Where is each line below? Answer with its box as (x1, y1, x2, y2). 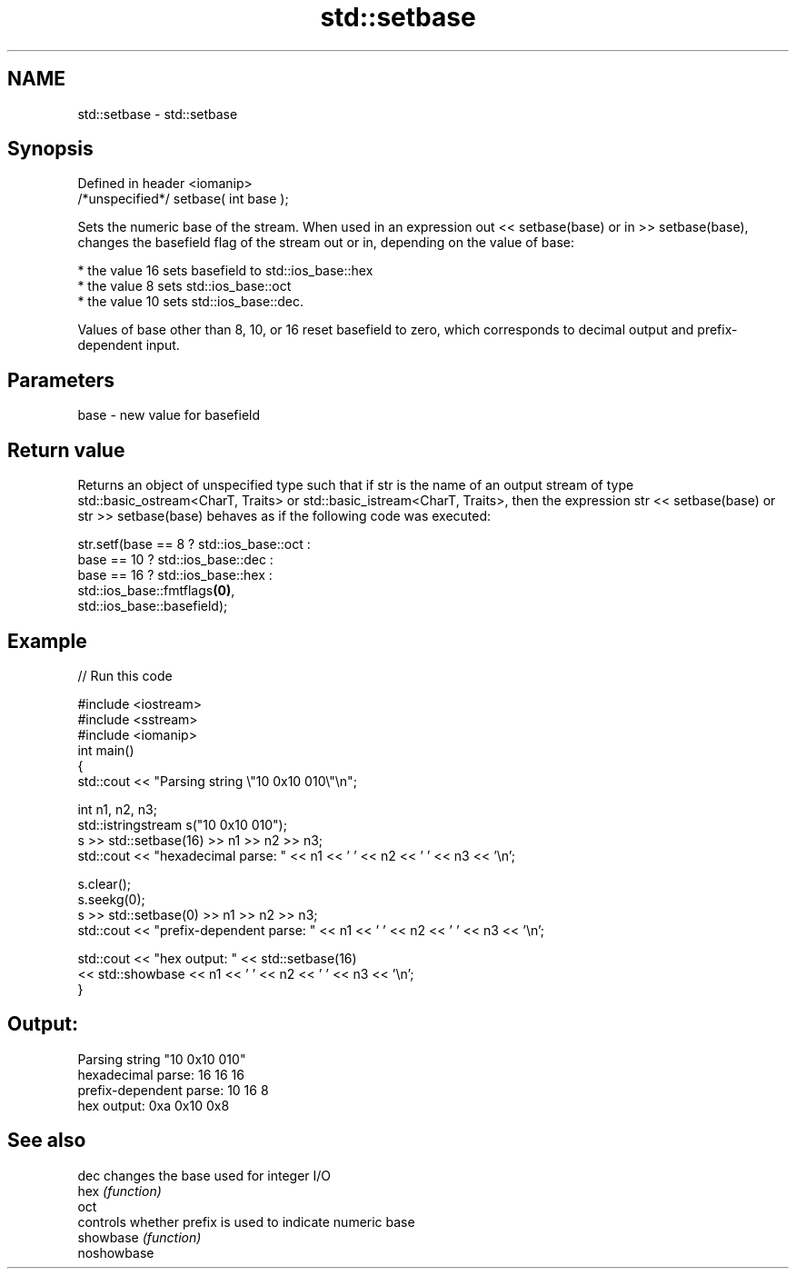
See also (7, 1129, 86, 1152)
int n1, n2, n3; (77, 801, 157, 817)
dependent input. (77, 337, 180, 354)
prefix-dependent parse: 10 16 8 (77, 1082, 269, 1098)
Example (7, 629, 87, 653)
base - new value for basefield (77, 407, 261, 424)
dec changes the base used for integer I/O (77, 1167, 332, 1183)
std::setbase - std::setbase (77, 105, 238, 122)
